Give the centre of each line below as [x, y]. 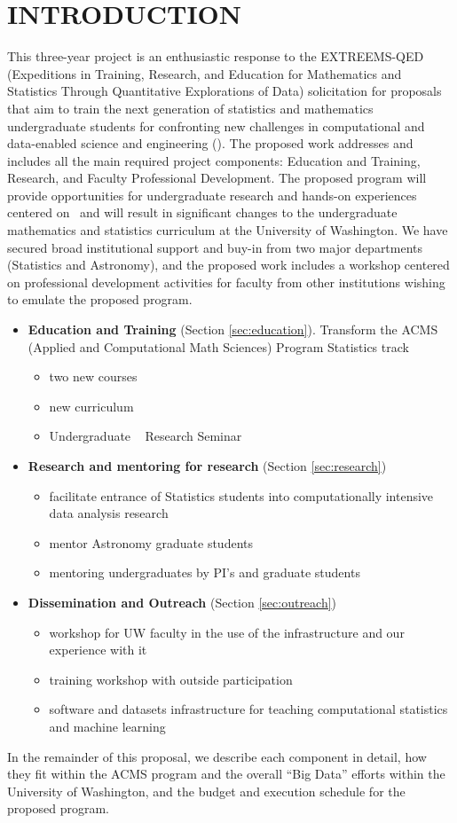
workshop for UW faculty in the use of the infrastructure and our [227, 632]
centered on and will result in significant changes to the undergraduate [202, 212]
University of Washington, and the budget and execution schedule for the [206, 791]
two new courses [93, 376]
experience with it [98, 650]
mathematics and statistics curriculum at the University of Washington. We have [228, 230]
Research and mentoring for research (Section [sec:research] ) [207, 466]
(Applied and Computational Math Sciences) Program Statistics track [218, 346]
